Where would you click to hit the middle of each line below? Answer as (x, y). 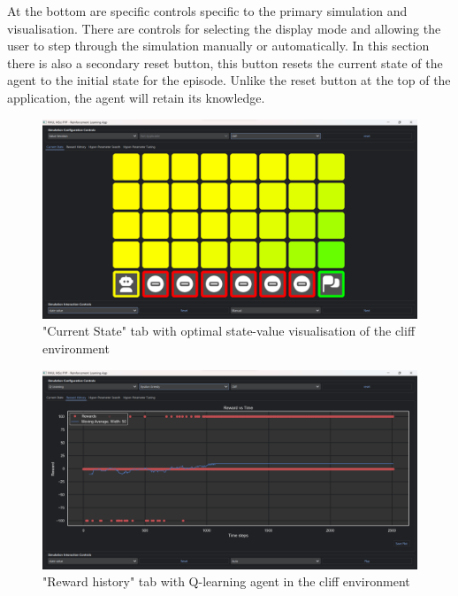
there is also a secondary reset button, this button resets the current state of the (225, 62)
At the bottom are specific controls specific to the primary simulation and (207, 11)
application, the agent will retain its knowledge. (136, 97)
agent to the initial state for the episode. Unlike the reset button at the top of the (229, 80)
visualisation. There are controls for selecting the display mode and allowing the (224, 28)
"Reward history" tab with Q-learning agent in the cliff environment (226, 581)
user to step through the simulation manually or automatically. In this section (218, 46)
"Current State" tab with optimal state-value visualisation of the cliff (229, 331)
